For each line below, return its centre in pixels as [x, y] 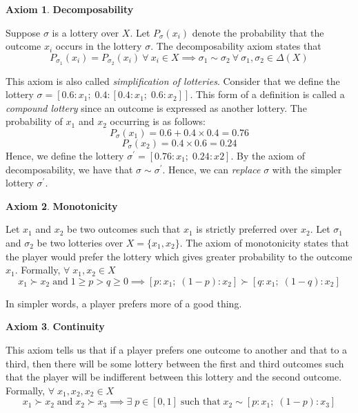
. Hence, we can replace [211, 169]
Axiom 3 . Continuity [55, 326]
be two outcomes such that [124, 229]
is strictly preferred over [247, 229]
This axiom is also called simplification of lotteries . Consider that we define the [173, 80]
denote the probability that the [258, 32]
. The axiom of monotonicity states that [264, 242]
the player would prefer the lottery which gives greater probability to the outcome [179, 256]
